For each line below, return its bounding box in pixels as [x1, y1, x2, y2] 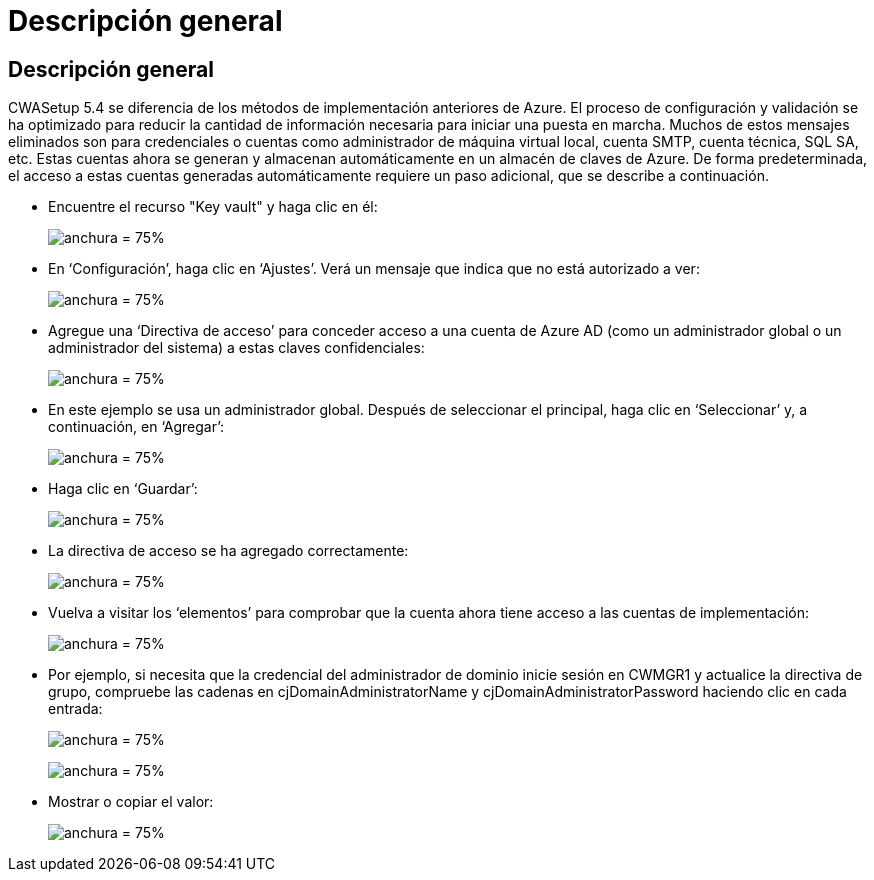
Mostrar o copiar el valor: [48, 793, 214, 811]
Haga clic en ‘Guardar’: [48, 480, 198, 498]
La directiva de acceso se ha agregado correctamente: [48, 542, 409, 560]
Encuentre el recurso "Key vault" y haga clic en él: [48, 198, 378, 216]
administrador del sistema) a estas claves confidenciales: [48, 339, 425, 357]
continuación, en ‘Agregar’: [48, 418, 225, 436]
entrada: [48, 700, 103, 718]
